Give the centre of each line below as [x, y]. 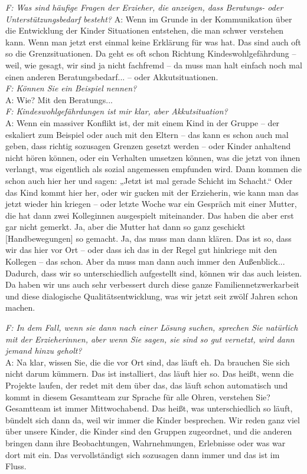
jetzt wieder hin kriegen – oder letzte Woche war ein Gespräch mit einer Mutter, [151, 204]
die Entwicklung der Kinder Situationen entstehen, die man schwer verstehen [145, 30]
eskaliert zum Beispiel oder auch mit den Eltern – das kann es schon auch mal [147, 134]
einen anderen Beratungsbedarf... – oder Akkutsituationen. [112, 76]
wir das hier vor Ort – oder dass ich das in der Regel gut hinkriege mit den [141, 250]
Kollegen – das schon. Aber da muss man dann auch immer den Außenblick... [145, 261]
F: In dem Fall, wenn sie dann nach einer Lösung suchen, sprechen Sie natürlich [152, 327]
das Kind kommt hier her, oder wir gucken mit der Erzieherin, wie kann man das [152, 192]
